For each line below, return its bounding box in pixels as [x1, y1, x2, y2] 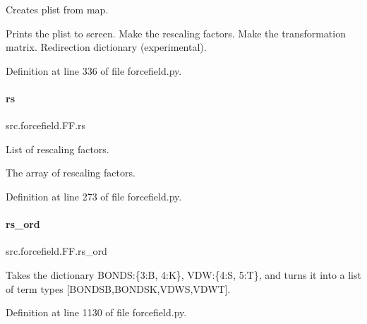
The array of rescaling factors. [6, 165, 136, 180]
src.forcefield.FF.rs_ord [6, 244, 107, 258]
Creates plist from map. [6, 2, 109, 16]
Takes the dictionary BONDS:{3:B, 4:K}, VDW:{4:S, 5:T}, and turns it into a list [6, 267, 361, 282]
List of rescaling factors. [6, 141, 109, 156]
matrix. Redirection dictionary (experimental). [6, 40, 207, 54]
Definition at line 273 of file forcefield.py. [6, 188, 182, 203]
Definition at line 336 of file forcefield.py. [6, 63, 182, 78]
